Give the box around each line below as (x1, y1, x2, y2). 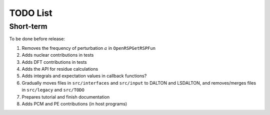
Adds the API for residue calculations (21, 66, 98, 72)
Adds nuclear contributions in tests (21, 52, 94, 58)
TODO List (9, 7, 52, 18)
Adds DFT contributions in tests (21, 59, 87, 65)
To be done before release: (9, 36, 65, 42)
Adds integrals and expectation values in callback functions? (21, 73, 147, 79)
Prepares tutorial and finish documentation (21, 94, 110, 100)
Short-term (9, 22, 47, 31)
